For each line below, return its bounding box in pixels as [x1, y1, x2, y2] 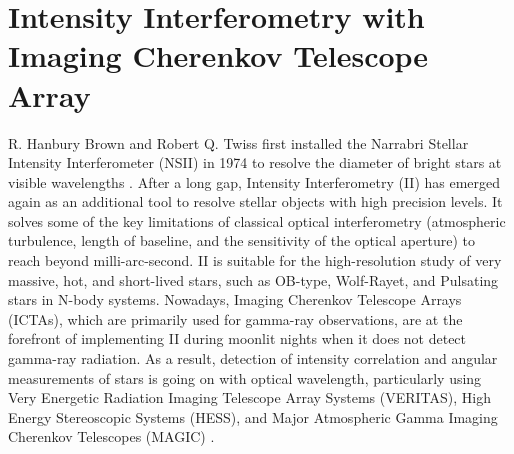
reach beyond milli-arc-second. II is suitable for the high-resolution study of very [8, 250, 502, 271]
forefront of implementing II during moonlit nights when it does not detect [8, 328, 467, 349]
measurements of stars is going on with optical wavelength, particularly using [8, 367, 482, 388]
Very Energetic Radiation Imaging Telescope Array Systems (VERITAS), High [8, 387, 491, 408]
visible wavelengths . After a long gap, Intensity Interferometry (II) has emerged [8, 171, 501, 192]
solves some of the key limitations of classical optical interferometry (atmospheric [8, 210, 506, 231]
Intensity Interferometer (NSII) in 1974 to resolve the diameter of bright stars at [8, 152, 502, 173]
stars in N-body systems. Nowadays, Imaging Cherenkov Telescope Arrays [8, 289, 462, 310]
